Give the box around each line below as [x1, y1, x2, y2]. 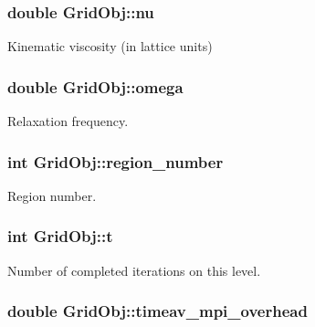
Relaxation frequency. [7, 111, 129, 131]
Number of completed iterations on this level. [7, 260, 261, 280]
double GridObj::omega [7, 75, 184, 98]
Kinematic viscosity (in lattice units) [7, 37, 213, 56]
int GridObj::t [7, 225, 113, 248]
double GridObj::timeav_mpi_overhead [7, 300, 308, 322]
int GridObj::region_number [7, 150, 224, 173]
